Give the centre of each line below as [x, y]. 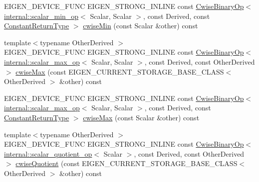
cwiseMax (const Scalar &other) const [141, 117]
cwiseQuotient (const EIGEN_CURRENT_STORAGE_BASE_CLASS [127, 163]
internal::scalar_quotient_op [48, 153]
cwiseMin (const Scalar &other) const [140, 26]
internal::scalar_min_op [41, 16]
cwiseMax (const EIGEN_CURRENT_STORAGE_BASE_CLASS [120, 71]
